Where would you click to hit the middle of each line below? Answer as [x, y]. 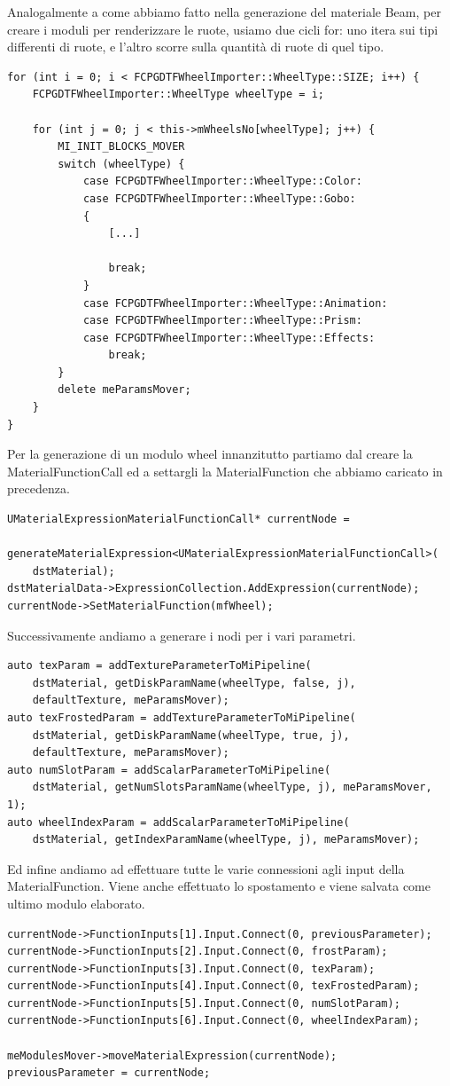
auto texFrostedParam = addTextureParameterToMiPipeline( [182, 717]
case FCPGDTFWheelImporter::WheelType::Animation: [235, 303]
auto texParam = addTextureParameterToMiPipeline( [159, 666]
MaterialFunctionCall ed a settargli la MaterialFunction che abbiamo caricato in [225, 471]
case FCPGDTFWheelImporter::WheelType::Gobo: [219, 198]
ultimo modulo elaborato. [76, 903]
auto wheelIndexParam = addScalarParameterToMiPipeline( [178, 822]
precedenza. [39, 488]
